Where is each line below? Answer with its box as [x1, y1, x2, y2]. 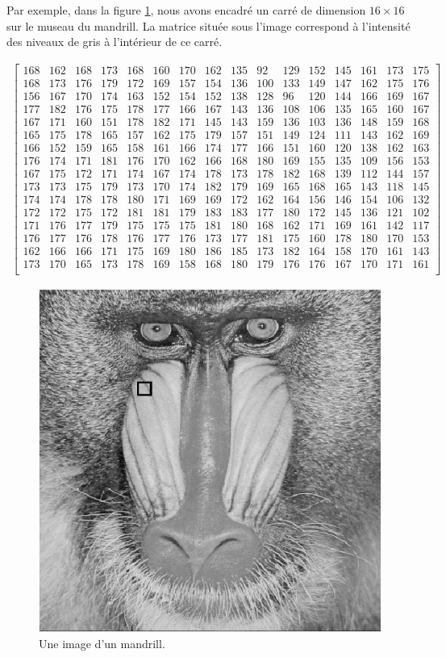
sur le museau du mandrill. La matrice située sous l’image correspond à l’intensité [6, 17, 411, 34]
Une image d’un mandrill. [39, 634, 165, 651]
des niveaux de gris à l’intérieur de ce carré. [6, 33, 223, 50]
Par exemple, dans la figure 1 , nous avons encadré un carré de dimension [6, 2, 366, 18]
